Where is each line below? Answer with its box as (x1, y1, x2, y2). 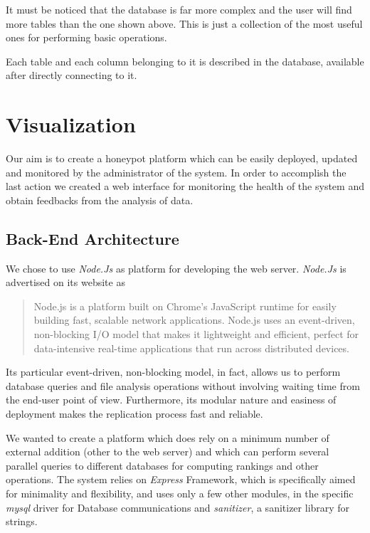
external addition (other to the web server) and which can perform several (6, 444, 329, 459)
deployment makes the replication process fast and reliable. (6, 406, 263, 421)
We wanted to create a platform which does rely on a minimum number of (6, 430, 329, 445)
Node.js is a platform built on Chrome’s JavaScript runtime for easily (33, 298, 337, 313)
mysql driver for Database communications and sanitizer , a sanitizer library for (6, 500, 350, 514)
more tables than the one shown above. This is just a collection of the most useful (6, 16, 363, 31)
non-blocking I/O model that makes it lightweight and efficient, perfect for (33, 327, 359, 342)
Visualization (6, 110, 136, 139)
